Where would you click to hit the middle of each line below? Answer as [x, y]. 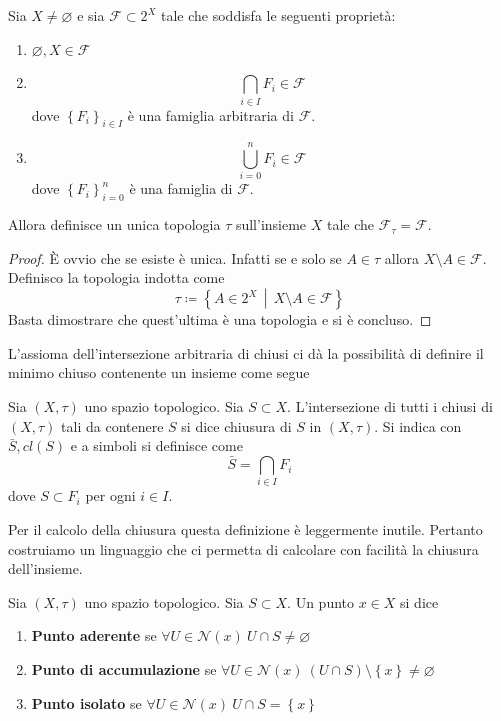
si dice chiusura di [236, 425]
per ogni [110, 495]
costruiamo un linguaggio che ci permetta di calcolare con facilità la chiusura [243, 548]
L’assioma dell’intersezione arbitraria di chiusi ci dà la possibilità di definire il [246, 352]
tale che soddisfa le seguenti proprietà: [278, 15]
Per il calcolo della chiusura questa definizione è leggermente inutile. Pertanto [245, 528]
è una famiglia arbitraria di [210, 114]
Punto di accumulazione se [124, 668]
